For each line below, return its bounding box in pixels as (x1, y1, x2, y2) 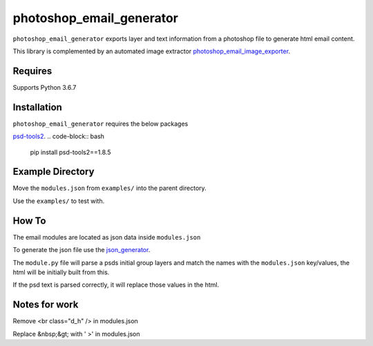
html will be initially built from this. (12, 268, 110, 276)
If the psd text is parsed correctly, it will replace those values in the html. (12, 280, 220, 289)
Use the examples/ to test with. (12, 197, 105, 205)
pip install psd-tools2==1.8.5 (30, 148, 111, 156)
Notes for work (12, 299, 79, 311)
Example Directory (12, 166, 95, 177)
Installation (12, 101, 62, 113)
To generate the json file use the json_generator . (12, 246, 151, 254)
